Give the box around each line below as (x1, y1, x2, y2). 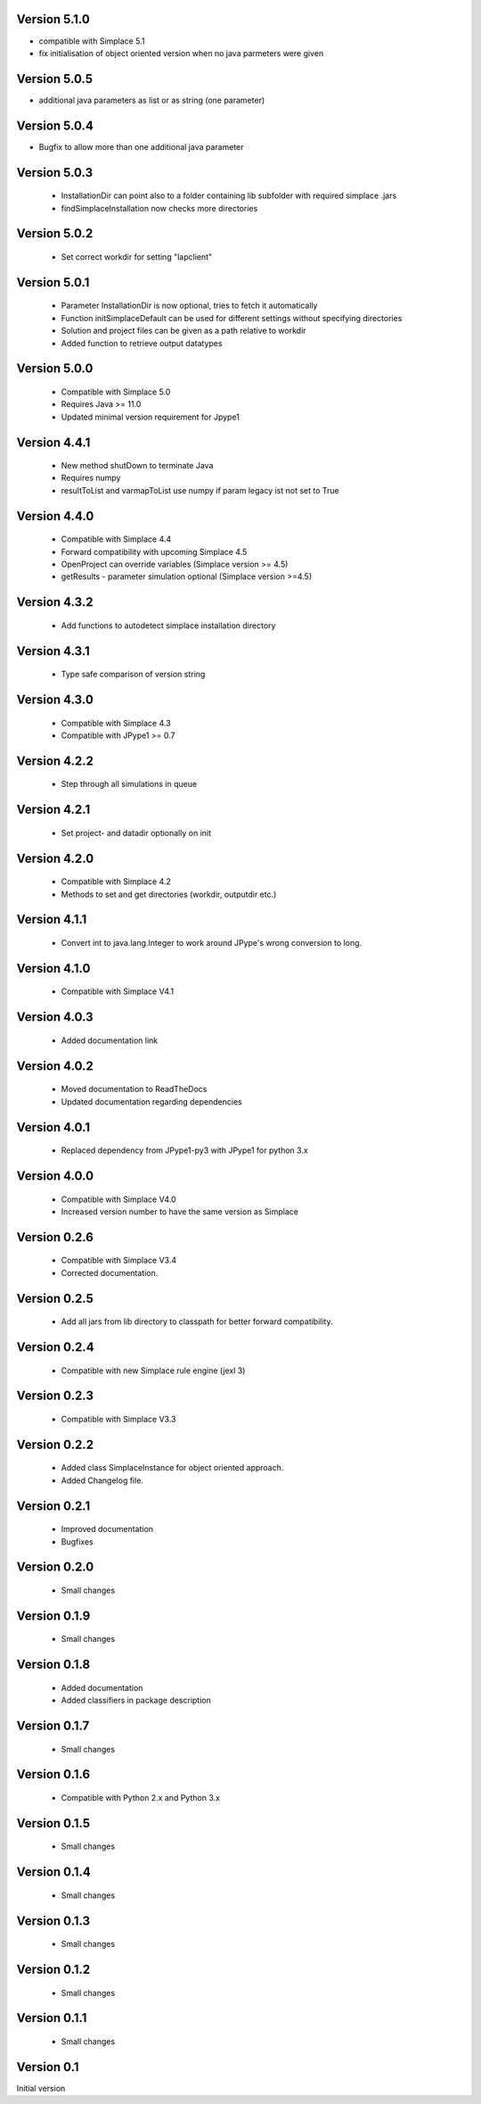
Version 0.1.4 (16, 1865, 91, 1880)
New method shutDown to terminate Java (61, 460, 214, 471)
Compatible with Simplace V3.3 (61, 1413, 176, 1424)
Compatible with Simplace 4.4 (61, 534, 172, 544)
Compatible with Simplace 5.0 (61, 386, 171, 397)
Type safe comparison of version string (61, 669, 206, 680)
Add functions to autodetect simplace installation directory (61, 620, 276, 631)
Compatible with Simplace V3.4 (61, 1255, 177, 1266)
